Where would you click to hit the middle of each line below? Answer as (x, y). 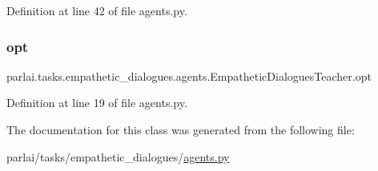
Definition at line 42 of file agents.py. (97, 10)
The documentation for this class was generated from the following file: (181, 129)
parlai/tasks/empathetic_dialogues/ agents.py (118, 156)
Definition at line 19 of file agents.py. (97, 103)
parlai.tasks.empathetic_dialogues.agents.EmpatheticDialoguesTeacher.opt (189, 76)
